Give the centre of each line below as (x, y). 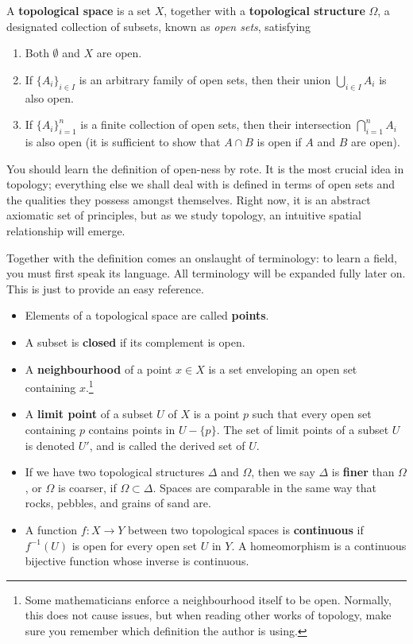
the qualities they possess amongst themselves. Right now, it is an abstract (189, 199)
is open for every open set (135, 545)
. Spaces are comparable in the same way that (264, 487)
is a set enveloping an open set (283, 369)
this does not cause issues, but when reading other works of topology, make (208, 615)
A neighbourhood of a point (98, 369)
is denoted (50, 445)
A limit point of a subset (89, 414)
